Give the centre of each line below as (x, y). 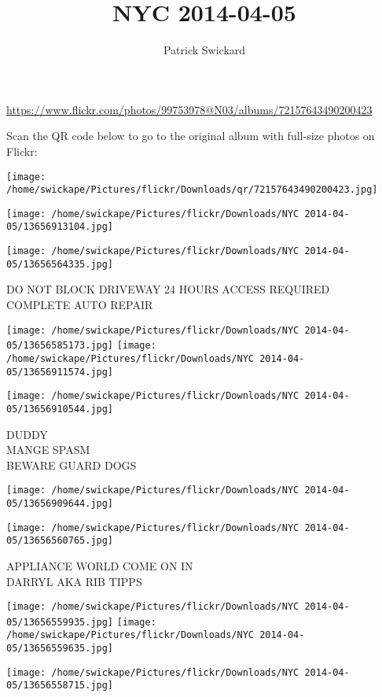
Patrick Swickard (204, 50)
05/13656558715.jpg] (60, 686)
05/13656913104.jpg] (60, 227)
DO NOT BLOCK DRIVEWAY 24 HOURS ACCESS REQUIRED (168, 289)
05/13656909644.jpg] (60, 503)
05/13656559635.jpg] (60, 649)
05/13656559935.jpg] (60, 622)
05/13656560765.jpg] (60, 541)
